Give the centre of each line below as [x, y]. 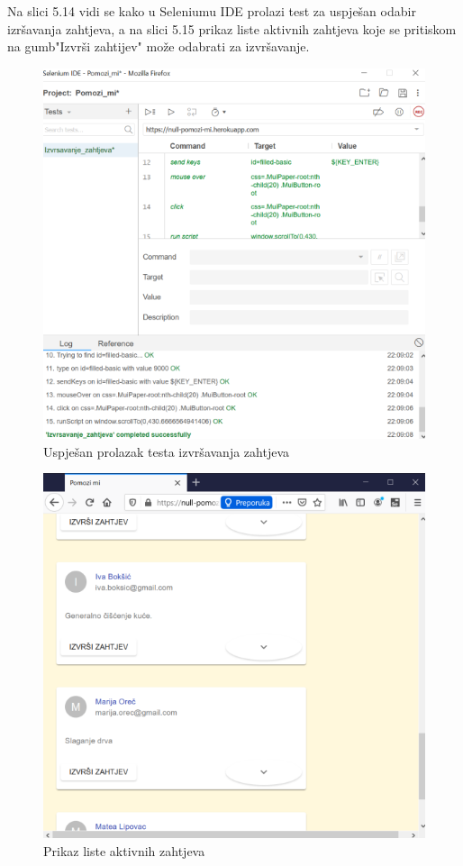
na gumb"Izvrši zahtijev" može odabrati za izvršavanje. [159, 46]
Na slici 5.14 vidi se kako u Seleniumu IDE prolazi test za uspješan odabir [212, 11]
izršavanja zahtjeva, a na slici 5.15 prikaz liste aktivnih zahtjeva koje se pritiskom [232, 28]
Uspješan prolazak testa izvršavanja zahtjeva [166, 451]
